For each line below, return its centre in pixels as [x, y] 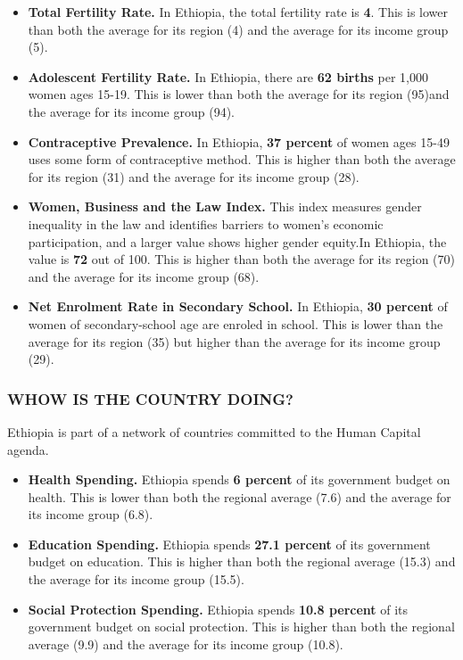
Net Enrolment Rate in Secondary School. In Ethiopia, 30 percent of [238, 306]
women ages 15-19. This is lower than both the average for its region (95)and [239, 94]
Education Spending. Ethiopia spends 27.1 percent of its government [229, 544]
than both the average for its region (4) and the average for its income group [238, 29]
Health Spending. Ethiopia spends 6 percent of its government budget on [239, 479]
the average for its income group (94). [131, 111]
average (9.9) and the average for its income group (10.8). [186, 643]
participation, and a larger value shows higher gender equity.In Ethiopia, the [237, 241]
